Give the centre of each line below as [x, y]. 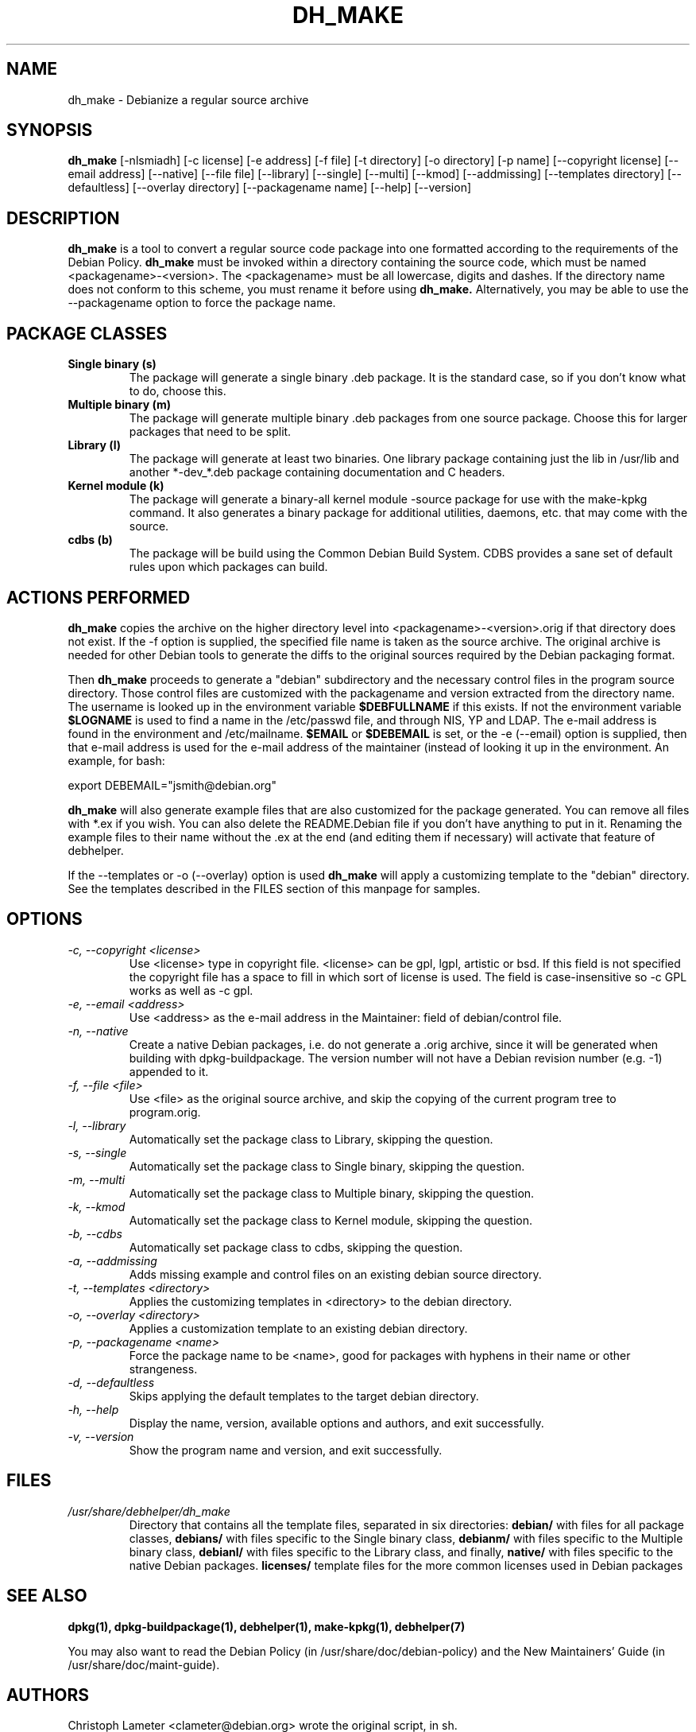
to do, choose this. [178, 391]
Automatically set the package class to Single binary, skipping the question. [327, 1166]
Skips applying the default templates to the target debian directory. [304, 1396]
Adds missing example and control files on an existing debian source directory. [335, 1274]
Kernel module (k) [116, 486]
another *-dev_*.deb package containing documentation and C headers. [317, 472]
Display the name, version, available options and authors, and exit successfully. [336, 1423]
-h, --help [93, 1409]
